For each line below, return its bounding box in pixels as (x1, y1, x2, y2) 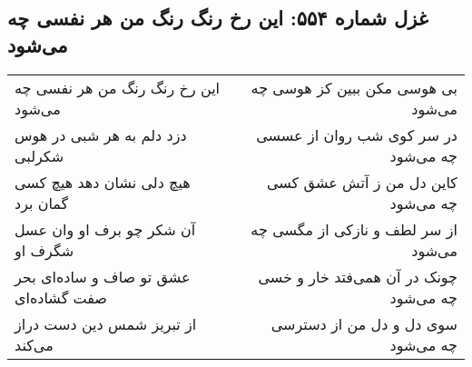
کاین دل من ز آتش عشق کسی (266, 171, 457, 193)
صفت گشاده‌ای (15, 286, 107, 308)
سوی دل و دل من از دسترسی (270, 312, 457, 334)
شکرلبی (15, 144, 64, 166)
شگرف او (15, 239, 74, 261)
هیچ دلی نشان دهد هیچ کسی (15, 171, 191, 193)
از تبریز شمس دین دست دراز (15, 312, 197, 334)
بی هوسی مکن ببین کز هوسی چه (251, 76, 457, 98)
